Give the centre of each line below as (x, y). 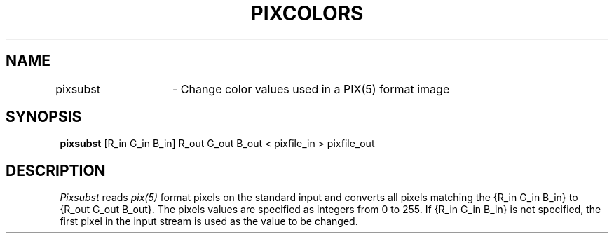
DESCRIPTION (56, 170)
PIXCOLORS (307, 13)
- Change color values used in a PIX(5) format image (311, 89)
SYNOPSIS (44, 117)
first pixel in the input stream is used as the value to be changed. (209, 221)
